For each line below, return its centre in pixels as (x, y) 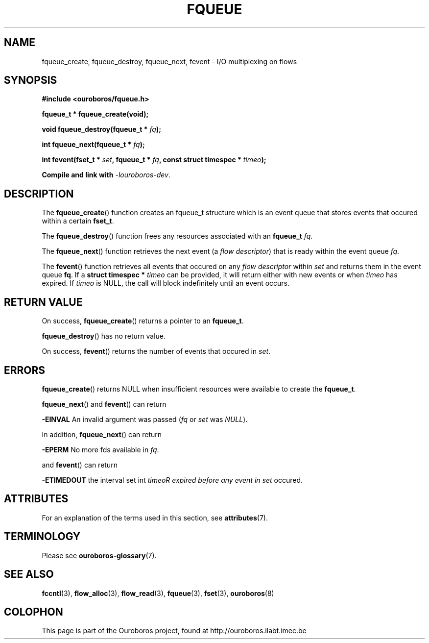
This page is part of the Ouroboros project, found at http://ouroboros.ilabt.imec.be (174, 631)
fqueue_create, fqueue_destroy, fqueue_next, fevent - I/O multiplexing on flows (169, 61)
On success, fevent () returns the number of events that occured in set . (156, 351)
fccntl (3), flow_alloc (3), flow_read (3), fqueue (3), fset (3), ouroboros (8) (158, 593)
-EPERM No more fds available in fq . (100, 449)
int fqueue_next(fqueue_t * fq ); (93, 145)
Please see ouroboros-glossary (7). (99, 555)
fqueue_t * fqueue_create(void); (95, 114)
